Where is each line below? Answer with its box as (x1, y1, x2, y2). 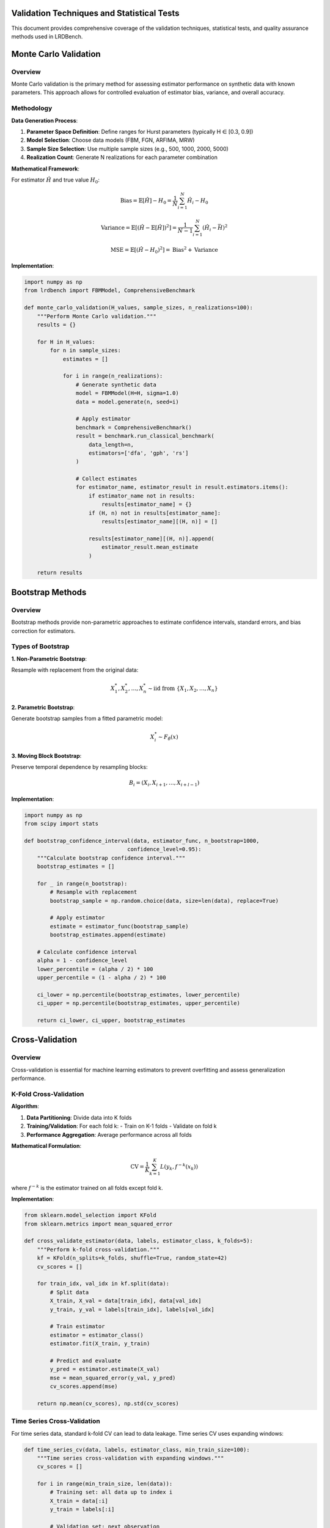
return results (37, 569, 82, 576)
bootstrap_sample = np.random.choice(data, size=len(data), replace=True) (50, 897, 279, 904)
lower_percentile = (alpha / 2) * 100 (37, 966, 153, 972)
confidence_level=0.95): (127, 846, 202, 853)
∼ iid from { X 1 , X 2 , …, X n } (147, 685, 218, 693)
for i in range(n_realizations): (62, 373, 163, 380)
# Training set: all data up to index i (50, 1489, 173, 1496)
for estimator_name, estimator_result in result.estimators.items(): (75, 483, 288, 491)
